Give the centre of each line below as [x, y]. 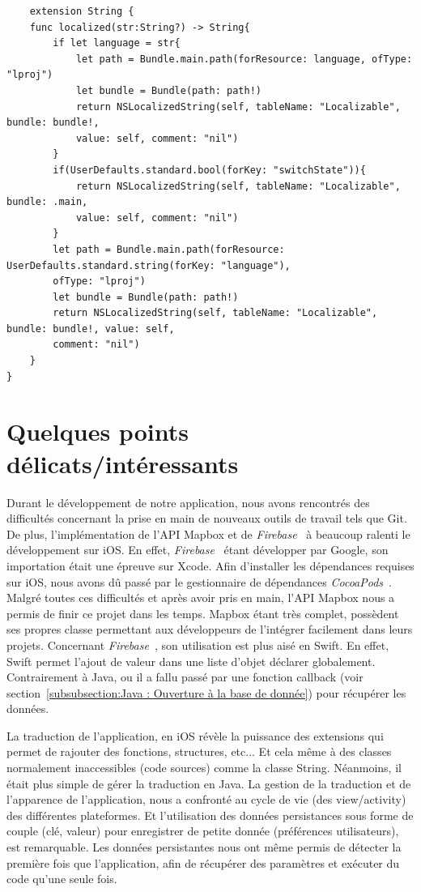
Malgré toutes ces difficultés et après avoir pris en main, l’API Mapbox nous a [201, 598]
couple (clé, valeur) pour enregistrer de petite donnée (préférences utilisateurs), [203, 831]
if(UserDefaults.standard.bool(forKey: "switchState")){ [209, 170]
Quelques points [98, 431]
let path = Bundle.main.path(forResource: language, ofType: [244, 59]
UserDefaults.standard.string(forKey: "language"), [149, 265]
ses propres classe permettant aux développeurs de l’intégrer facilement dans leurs [210, 629]
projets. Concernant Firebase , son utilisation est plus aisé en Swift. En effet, [198, 644]
